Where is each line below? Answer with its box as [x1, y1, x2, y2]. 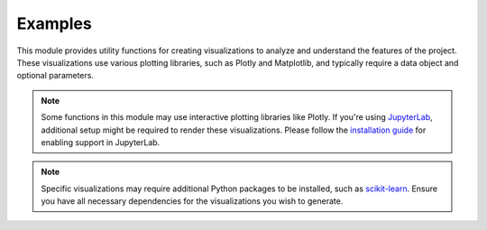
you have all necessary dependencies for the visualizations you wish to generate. [41, 196, 344, 207]
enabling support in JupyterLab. [41, 136, 161, 148]
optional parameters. [16, 70, 95, 81]
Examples [16, 14, 92, 33]
